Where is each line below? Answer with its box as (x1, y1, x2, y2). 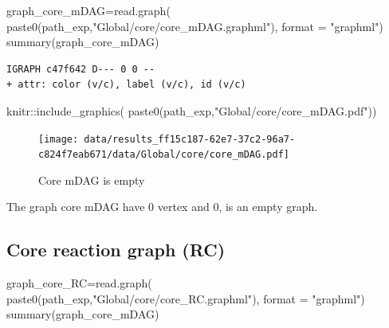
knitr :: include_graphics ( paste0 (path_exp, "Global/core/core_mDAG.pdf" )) (6, 102, 377, 119)
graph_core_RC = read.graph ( (6, 275, 152, 291)
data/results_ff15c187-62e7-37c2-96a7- (84, 133, 296, 145)
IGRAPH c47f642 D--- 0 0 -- (6, 63, 155, 75)
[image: (38, 133, 79, 145)
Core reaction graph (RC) (6, 237, 226, 262)
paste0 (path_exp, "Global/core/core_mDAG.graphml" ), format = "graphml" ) (6, 18, 383, 34)
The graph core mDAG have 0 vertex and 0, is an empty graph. (6, 198, 318, 215)
